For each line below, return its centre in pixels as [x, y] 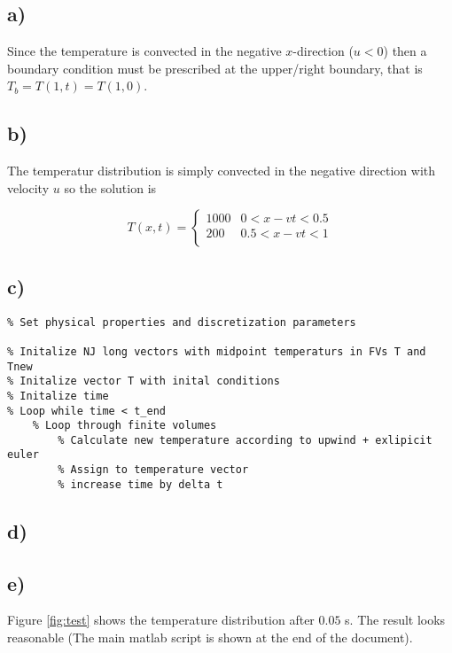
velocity [28, 187]
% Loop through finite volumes [125, 426]
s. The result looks [395, 620]
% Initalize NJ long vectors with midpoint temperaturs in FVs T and [217, 351]
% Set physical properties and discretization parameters [182, 322]
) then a [405, 51]
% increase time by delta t [140, 484]
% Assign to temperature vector [153, 470]
